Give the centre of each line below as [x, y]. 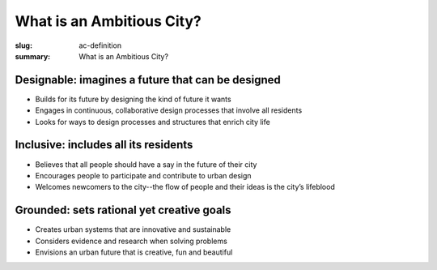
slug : [23, 45]
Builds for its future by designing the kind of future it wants [133, 99]
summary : [33, 56]
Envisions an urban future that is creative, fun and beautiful [134, 252]
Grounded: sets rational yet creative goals [123, 210]
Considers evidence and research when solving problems [132, 241]
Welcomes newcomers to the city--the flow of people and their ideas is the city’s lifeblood [185, 187]
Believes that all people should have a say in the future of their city [146, 164]
